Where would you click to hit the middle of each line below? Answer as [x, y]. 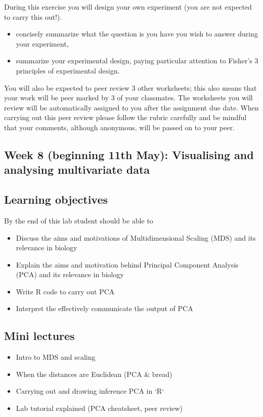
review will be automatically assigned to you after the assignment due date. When [131, 107]
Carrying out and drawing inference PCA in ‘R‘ [90, 391]
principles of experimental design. [68, 70]
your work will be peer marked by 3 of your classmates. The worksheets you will [128, 98]
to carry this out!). [33, 16]
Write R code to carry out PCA [65, 291]
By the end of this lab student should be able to [79, 220]
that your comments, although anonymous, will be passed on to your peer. [119, 127]
